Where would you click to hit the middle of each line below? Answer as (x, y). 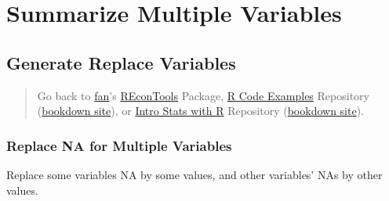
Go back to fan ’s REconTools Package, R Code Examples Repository (203, 95)
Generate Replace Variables (121, 62)
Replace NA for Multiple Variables (119, 145)
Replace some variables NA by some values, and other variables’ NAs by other (194, 174)
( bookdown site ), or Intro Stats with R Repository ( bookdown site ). (201, 111)
